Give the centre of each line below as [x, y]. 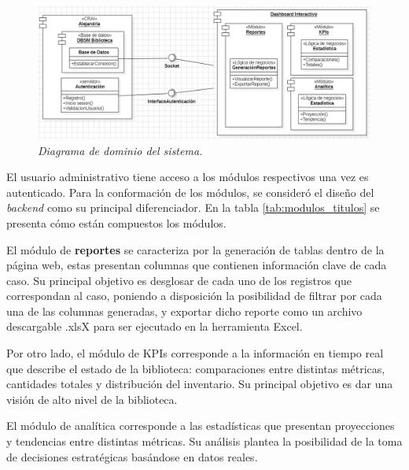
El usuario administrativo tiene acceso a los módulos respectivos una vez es [188, 177]
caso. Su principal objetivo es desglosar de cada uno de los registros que [179, 280]
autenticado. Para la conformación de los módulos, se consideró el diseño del [190, 192]
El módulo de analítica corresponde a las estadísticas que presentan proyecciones [201, 426]
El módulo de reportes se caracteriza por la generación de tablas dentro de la [195, 249]
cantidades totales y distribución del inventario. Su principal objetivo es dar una [200, 384]
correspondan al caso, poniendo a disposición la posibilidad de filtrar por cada [194, 296]
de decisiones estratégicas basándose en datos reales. [132, 456]
